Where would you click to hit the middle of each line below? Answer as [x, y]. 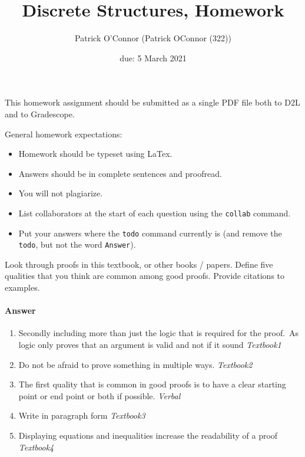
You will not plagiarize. [61, 193]
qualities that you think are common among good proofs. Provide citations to [145, 276]
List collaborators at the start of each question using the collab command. [155, 213]
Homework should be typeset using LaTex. [95, 154]
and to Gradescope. [40, 114]
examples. [22, 287]
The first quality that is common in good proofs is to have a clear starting [152, 384]
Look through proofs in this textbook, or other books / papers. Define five [139, 264]
